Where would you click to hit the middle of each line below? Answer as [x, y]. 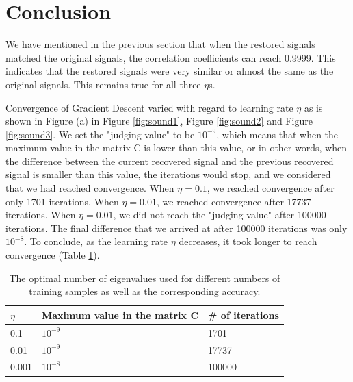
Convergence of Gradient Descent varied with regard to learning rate [149, 107]
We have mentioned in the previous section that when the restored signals [160, 44]
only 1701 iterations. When [62, 201]
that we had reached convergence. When [90, 188]
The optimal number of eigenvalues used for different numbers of [145, 278]
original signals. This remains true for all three [103, 84]
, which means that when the [277, 134]
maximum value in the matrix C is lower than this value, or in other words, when [176, 148]
